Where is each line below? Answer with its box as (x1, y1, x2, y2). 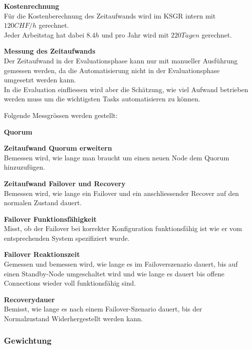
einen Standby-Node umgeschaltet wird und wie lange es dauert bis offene (4, 268, 225, 278)
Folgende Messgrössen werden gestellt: (4, 110, 118, 120)
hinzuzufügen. (4, 162, 45, 172)
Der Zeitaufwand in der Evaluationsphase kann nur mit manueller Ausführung (4, 55, 238, 65)
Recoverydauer (4, 294, 55, 304)
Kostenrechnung (4, 1, 59, 11)
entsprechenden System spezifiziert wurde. (4, 233, 130, 243)
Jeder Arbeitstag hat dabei (4, 29, 84, 39)
